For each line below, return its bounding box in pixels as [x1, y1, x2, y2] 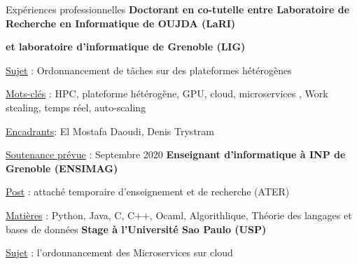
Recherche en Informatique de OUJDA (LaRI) [6, 15, 236, 30]
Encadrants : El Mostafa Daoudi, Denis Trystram [6, 123, 214, 138]
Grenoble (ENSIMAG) [6, 160, 118, 175]
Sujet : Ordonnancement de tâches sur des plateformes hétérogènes [6, 62, 292, 77]
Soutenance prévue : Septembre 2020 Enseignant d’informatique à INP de [6, 147, 346, 162]
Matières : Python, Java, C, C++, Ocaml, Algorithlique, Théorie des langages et [6, 207, 352, 222]
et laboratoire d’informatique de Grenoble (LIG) [6, 39, 246, 54]
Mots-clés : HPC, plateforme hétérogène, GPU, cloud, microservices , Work [6, 86, 328, 101]
